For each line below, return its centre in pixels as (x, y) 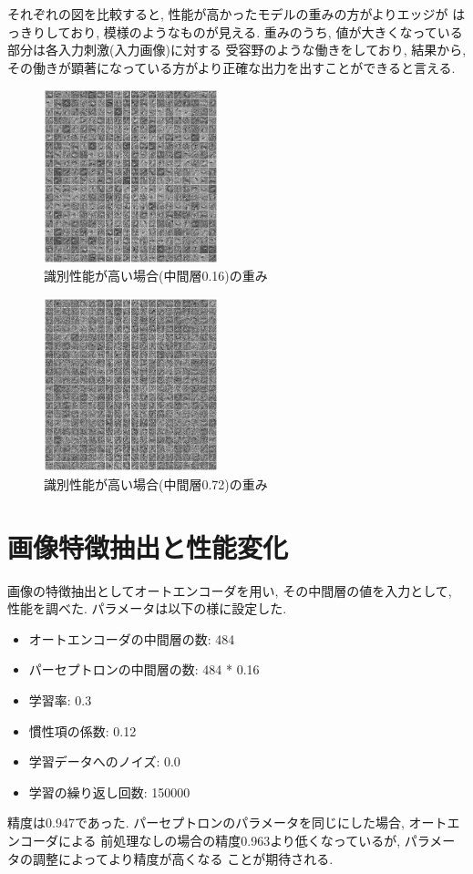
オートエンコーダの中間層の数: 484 (132, 638)
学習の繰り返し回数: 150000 (109, 792)
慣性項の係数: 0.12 (82, 730)
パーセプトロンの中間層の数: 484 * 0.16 (144, 669)
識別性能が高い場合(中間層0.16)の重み (156, 276)
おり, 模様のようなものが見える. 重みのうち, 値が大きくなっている (267, 31)
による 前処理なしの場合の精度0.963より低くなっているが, (229, 841)
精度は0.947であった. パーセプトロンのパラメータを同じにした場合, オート (227, 823)
